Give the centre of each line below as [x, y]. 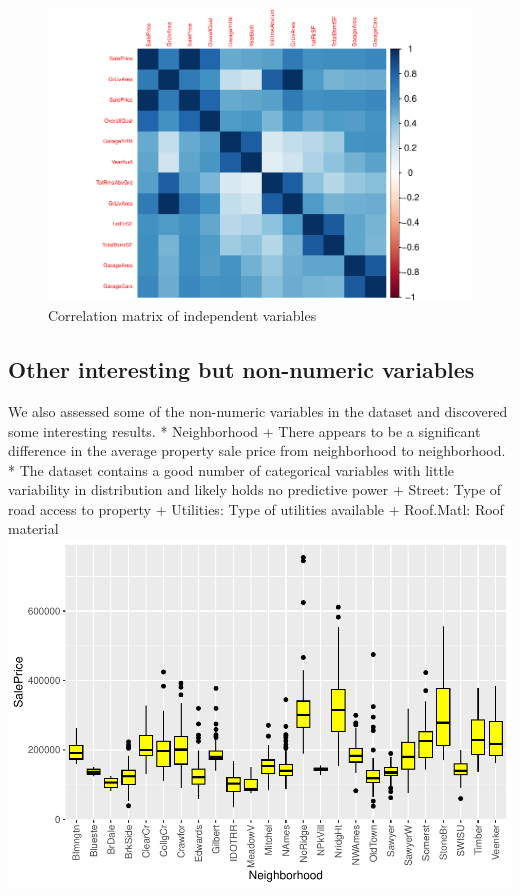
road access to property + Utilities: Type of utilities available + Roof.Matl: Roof [256, 508]
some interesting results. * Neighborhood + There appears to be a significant [244, 430]
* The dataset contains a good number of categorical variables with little [231, 469]
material [33, 528]
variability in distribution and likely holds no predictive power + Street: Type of [255, 489]
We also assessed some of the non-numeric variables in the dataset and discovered [258, 410]
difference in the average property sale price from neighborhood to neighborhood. [257, 450]
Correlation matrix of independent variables [182, 315]
